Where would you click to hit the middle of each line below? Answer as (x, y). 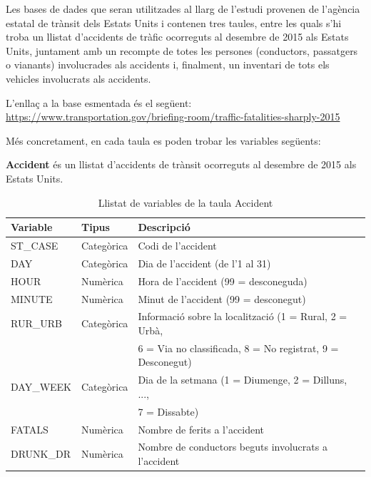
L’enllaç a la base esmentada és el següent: (99, 102)
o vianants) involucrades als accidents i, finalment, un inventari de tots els (168, 65)
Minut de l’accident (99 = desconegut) (222, 298)
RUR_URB (36, 323)
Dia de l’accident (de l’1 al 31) (204, 263)
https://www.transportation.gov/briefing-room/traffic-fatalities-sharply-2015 (173, 117)
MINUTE (32, 298)
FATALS (30, 429)
